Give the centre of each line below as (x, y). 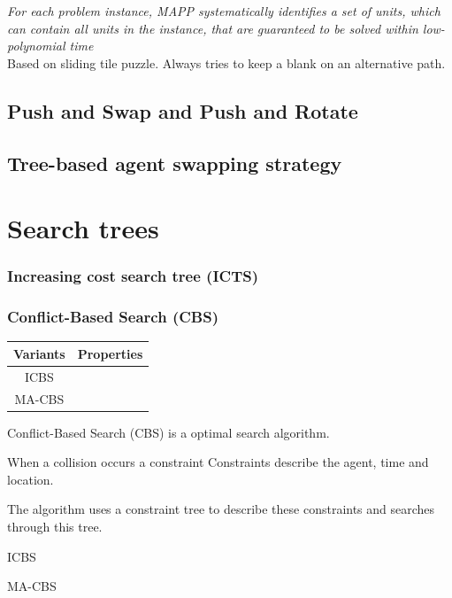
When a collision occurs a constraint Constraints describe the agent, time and (218, 462)
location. (31, 479)
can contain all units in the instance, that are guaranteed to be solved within (213, 28)
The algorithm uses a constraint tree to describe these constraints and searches (221, 509)
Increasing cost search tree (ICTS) (133, 276)
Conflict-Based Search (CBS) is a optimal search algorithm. (169, 432)
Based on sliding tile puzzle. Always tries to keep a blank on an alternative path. (226, 62)
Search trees (83, 228)
